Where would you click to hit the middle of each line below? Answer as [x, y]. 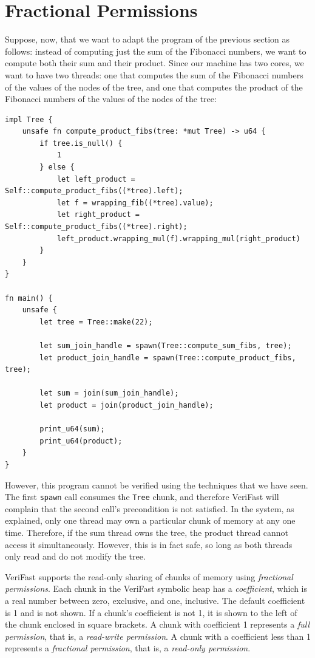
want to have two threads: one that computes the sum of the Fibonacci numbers [154, 74]
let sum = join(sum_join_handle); [109, 393]
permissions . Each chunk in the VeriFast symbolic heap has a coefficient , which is [156, 588]
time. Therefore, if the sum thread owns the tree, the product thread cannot [147, 532]
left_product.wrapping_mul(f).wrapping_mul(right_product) [178, 238]
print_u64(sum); [72, 429]
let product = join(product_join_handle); [127, 405]
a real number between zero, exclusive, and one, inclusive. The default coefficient [155, 600]
